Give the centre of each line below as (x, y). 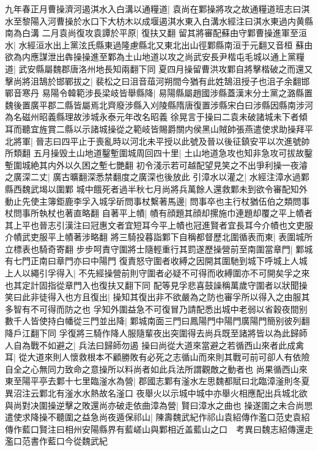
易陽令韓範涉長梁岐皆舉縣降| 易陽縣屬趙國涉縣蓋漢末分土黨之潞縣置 (177, 93)
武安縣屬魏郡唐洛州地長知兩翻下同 (87, 68)
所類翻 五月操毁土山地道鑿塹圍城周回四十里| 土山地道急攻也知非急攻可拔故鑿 (159, 153)
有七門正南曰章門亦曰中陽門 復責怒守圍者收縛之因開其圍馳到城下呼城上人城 (156, 261)
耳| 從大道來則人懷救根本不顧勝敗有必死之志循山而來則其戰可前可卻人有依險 (157, 357)
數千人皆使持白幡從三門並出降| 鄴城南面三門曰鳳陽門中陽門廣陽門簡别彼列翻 (157, 321)
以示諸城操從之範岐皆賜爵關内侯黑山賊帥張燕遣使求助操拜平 (193, 128)
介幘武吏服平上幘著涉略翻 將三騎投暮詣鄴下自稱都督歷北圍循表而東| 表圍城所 (159, 237)
